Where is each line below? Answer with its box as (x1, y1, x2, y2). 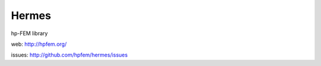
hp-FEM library (11, 30, 48, 37)
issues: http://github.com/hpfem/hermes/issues (11, 51, 128, 59)
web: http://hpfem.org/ (11, 40, 67, 48)
